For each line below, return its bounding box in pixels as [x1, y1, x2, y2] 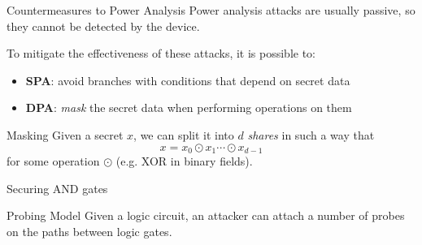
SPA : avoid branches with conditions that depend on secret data [25, 71, 350, 88]
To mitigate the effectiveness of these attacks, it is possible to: [7, 45, 316, 62]
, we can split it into [133, 126, 234, 143]
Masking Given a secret [7, 126, 124, 143]
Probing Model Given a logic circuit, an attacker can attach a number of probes [7, 207, 405, 224]
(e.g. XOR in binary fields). [115, 153, 253, 170]
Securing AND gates [7, 179, 108, 196]
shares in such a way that [247, 126, 375, 143]
